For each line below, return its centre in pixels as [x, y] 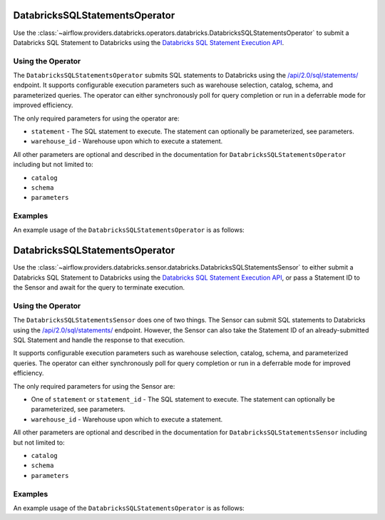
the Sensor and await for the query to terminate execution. [99, 287]
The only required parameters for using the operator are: [96, 118]
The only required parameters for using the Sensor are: [94, 386]
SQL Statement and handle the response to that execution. [99, 340]
